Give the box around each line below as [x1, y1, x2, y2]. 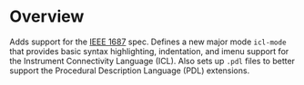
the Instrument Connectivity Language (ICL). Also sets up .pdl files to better [9, 55, 296, 66]
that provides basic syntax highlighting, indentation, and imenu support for [9, 45, 289, 56]
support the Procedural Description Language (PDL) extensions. [9, 65, 250, 76]
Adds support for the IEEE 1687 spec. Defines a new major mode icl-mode [9, 36, 287, 47]
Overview [9, 6, 85, 27]
